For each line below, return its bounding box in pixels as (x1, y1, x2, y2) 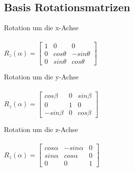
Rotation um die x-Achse (4, 22, 79, 33)
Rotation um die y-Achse (4, 72, 79, 82)
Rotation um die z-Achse (4, 124, 78, 134)
